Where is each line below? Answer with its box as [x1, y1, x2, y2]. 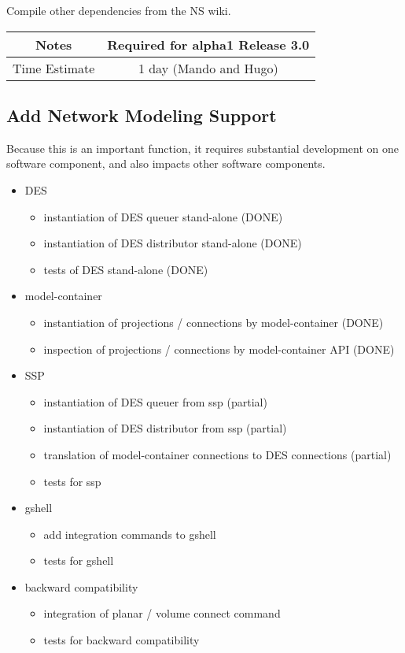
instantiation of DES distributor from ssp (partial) [43, 420, 287, 436]
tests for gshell [43, 552, 114, 569]
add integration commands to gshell [43, 525, 216, 542]
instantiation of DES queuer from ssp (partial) [43, 393, 267, 410]
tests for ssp [43, 473, 101, 489]
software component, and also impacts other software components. [6, 155, 326, 172]
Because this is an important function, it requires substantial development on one [6, 139, 399, 156]
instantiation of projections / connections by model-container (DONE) [43, 314, 384, 330]
